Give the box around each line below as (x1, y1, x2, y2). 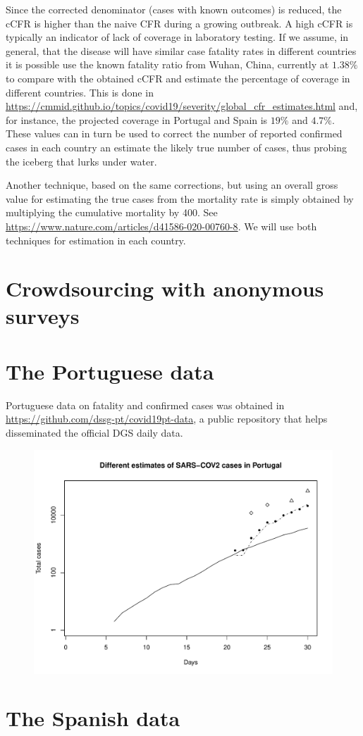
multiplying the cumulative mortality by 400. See (6, 205, 218, 220)
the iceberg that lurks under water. (6, 154, 157, 168)
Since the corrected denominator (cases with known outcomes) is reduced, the (6, 2, 342, 16)
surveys (6, 301, 80, 330)
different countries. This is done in (6, 85, 154, 99)
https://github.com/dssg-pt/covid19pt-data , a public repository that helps (6, 411, 328, 426)
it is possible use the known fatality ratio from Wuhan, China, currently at (6, 57, 329, 72)
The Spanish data (6, 704, 180, 732)
